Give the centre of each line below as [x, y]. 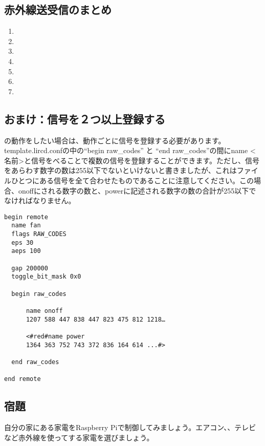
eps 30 [23, 242]
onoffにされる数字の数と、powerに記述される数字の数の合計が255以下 [134, 190]
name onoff [44, 311]
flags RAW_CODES [39, 234]
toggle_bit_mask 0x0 [46, 277]
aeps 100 [26, 251]
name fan [26, 226]
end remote [23, 379]
